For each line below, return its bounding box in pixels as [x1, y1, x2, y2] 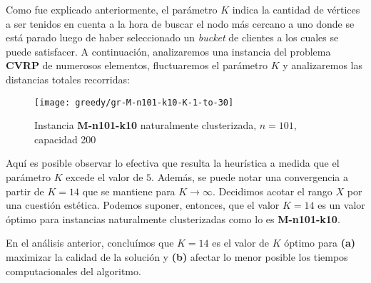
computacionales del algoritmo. [6, 263, 141, 278]
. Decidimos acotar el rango [212, 183, 332, 198]
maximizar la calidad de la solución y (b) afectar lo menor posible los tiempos [6, 249, 348, 264]
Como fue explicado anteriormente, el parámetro [6, 2, 218, 16]
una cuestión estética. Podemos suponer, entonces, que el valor [6, 197, 280, 212]
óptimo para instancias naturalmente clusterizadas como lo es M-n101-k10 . [6, 211, 340, 226]
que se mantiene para [82, 183, 176, 198]
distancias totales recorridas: [6, 71, 130, 86]
